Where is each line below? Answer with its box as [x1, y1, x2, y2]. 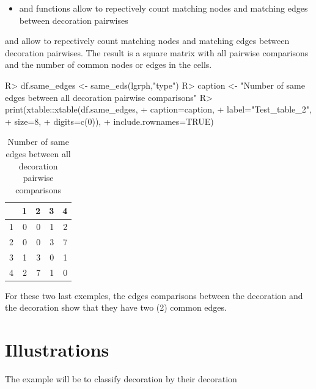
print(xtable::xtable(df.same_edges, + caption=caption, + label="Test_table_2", [5, 103, 312, 116]
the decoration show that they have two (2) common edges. [5, 301, 227, 314]
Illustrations [5, 337, 109, 362]
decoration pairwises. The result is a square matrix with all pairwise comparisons [5, 46, 309, 59]
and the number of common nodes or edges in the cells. [5, 58, 212, 71]
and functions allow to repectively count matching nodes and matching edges [19, 2, 308, 14]
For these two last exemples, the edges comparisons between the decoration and [5, 289, 303, 302]
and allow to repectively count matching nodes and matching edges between [5, 34, 290, 47]
